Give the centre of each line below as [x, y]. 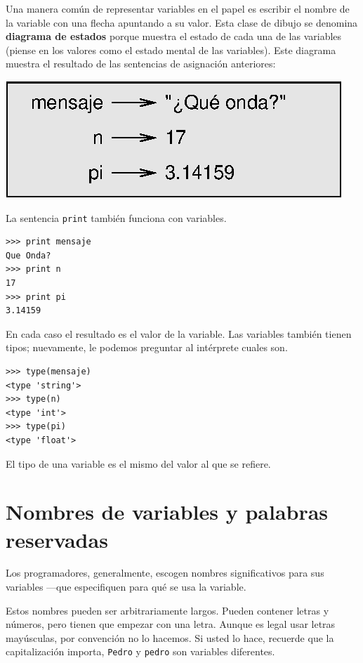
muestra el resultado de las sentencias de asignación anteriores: [141, 64]
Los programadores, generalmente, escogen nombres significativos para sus [165, 573]
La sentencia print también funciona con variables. [116, 217]
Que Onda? [28, 255]
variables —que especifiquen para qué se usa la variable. [126, 587]
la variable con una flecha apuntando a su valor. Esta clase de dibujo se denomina [182, 22]
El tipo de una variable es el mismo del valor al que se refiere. [138, 463]
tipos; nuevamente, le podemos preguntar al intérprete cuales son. [147, 347]
